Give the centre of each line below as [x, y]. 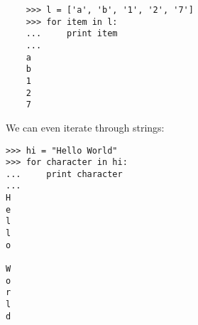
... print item [72, 34]
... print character [64, 174]
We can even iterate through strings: [85, 127]
